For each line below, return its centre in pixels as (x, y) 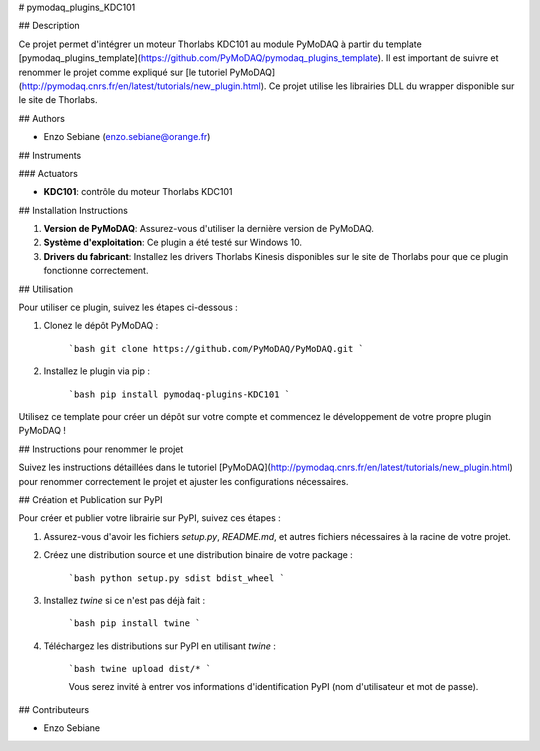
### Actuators (48, 173)
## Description (49, 26)
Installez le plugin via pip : (96, 371)
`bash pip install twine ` (134, 623)
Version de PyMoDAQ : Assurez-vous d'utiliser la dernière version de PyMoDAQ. (209, 229)
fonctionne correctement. (96, 271)
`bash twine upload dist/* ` (140, 669)
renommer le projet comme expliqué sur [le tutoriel (123, 72)
